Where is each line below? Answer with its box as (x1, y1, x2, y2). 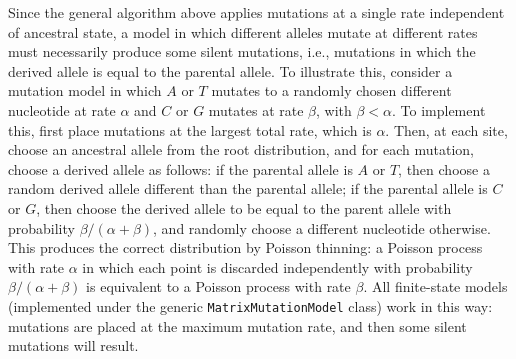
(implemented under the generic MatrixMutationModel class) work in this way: (8, 295, 493, 316)
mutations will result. (8, 335, 139, 356)
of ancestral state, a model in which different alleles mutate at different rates (8, 21, 478, 42)
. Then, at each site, (385, 119, 508, 140)
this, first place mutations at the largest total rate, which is (8, 119, 372, 140)
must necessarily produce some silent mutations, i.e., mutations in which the (8, 41, 476, 62)
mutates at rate (208, 99, 304, 120)
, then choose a (398, 158, 490, 179)
